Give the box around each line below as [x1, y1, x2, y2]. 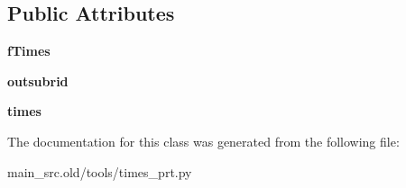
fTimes [7, 41, 51, 60]
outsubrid [7, 71, 69, 90]
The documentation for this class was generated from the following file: [7, 131, 400, 150]
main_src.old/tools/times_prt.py [7, 162, 192, 181]
